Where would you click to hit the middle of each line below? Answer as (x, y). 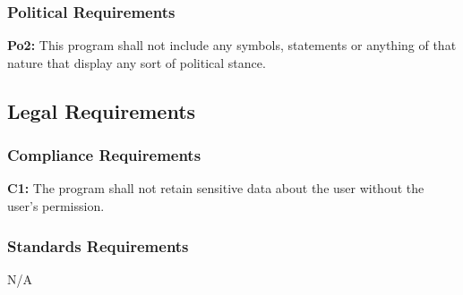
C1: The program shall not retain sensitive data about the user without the (216, 188)
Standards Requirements (98, 245)
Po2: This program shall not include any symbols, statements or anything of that (232, 45)
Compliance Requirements (104, 155)
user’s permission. (56, 206)
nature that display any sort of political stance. (137, 62)
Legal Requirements (102, 110)
